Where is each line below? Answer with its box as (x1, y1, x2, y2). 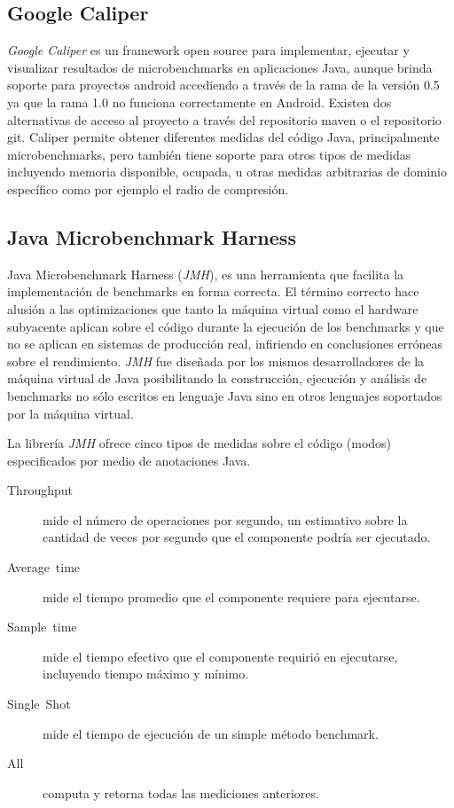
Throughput (7, 481, 73, 499)
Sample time (7, 617, 77, 636)
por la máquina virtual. (7, 404, 134, 422)
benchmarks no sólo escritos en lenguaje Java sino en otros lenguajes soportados (7, 386, 442, 404)
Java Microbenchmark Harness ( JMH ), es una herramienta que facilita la (7, 264, 404, 283)
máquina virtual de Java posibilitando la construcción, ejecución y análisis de (7, 369, 427, 388)
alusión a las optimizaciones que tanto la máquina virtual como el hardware (7, 299, 419, 318)
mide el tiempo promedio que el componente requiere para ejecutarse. (43, 587, 420, 606)
